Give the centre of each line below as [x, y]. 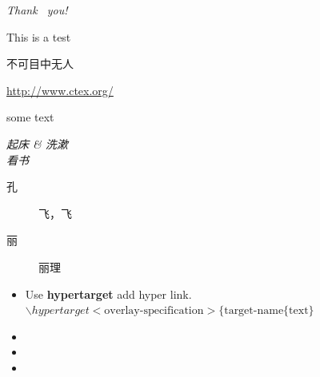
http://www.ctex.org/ [60, 90]
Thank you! [37, 10]
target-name [254, 311]
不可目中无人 [40, 63]
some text [30, 117]
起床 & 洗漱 [37, 143]
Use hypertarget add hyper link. [108, 294]
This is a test [39, 36]
